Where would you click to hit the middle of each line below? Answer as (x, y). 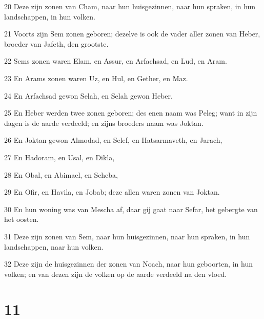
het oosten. (22, 219)
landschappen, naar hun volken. (54, 246)
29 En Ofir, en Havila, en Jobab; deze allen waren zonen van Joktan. (112, 192)
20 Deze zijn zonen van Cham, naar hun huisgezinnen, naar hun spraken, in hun (130, 6)
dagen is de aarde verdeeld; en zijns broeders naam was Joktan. (104, 123)
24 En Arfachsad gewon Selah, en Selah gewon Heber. (88, 95)
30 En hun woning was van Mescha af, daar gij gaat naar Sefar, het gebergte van (131, 209)
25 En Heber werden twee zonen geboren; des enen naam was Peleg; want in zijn (131, 113)
